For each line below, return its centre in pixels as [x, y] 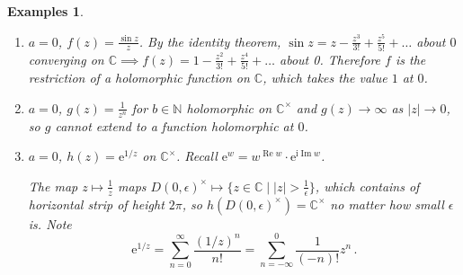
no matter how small [387, 204]
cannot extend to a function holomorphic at [174, 125]
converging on [66, 59]
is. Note [50, 223]
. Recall [197, 156]
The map [53, 186]
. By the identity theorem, [210, 41]
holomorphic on [229, 107]
